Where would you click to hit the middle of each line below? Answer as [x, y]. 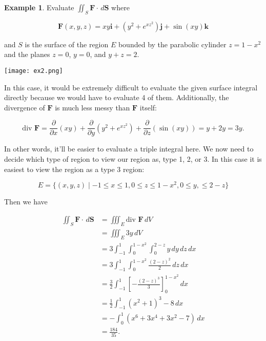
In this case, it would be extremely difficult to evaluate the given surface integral [131, 87]
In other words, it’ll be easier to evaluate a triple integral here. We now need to [129, 149]
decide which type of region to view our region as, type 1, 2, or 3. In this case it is [133, 159]
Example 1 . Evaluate [39, 7]
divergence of [25, 107]
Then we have [26, 202]
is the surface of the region [67, 44]
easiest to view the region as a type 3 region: [74, 169]
